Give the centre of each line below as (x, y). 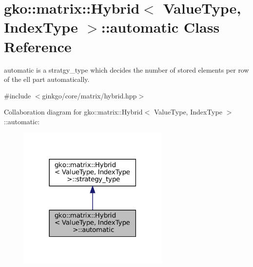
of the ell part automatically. (47, 79)
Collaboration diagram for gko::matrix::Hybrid (73, 112)
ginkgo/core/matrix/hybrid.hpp (89, 95)
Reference (38, 46)
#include (18, 95)
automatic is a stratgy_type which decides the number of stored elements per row (126, 69)
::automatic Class (160, 27)
